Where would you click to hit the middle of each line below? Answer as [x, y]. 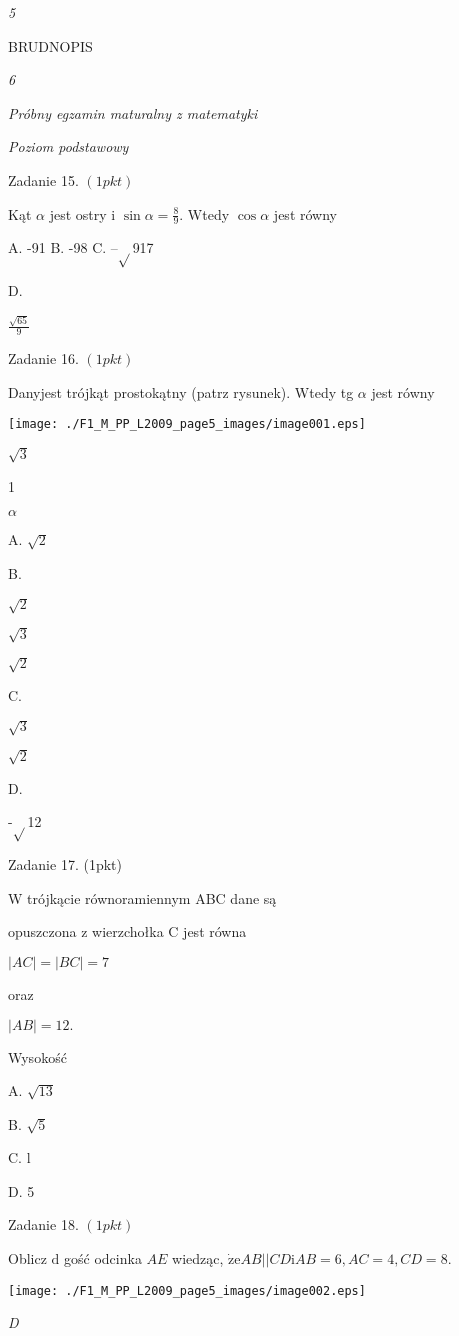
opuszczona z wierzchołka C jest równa [127, 931]
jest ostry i [82, 213]
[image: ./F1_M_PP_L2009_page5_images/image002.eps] [187, 1290]
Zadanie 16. [43, 358]
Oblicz [27, 1258]
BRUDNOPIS [50, 45]
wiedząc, [198, 1258]
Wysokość [37, 1056]
